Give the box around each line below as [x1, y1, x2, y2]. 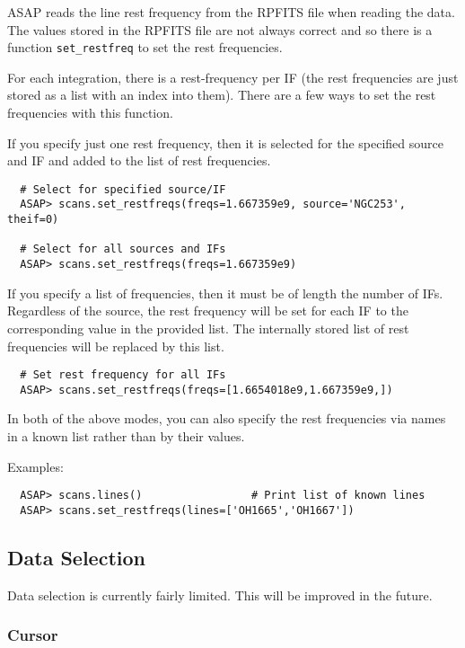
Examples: [7, 457, 64, 475]
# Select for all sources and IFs [20, 243, 226, 256]
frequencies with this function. [7, 103, 173, 122]
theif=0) [7, 213, 59, 226]
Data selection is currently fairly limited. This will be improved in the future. [7, 585, 433, 604]
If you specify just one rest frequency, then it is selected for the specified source [7, 133, 443, 152]
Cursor [7, 624, 58, 646]
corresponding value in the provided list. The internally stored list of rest [7, 318, 409, 337]
